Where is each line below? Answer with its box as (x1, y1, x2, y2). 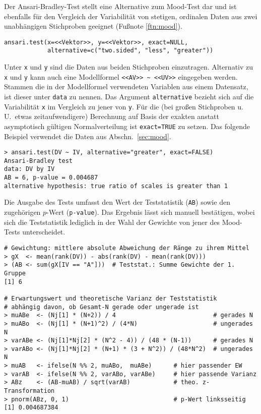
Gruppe (4, 269, 26, 277)
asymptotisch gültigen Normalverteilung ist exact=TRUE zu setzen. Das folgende (4, 121, 250, 131)
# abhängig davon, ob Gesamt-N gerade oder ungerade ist (4, 303, 199, 311)
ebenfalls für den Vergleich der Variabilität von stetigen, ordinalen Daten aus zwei (4, 11, 257, 21)
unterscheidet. (22, 226, 66, 237)
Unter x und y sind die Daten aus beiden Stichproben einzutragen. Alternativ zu (4, 62, 253, 72)
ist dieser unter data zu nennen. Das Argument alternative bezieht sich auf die (4, 91, 254, 101)
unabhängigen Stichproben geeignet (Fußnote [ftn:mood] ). (4, 21, 182, 31)
